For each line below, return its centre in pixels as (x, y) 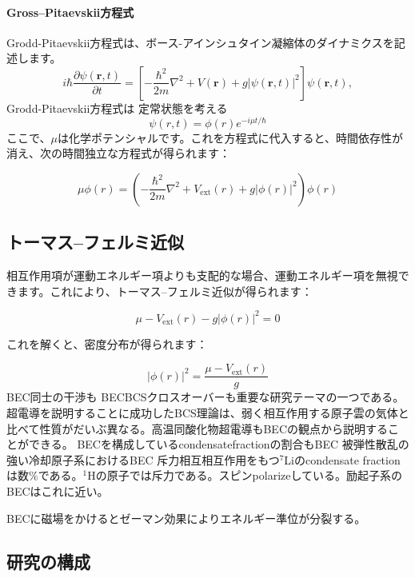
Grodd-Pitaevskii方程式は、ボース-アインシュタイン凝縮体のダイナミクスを (200, 42)
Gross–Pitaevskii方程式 (70, 12)
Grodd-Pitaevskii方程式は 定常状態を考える (117, 108)
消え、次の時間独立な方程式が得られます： (118, 153)
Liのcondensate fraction (342, 459)
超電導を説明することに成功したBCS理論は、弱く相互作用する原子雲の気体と (208, 412)
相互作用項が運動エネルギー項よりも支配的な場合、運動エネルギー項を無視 (202, 275)
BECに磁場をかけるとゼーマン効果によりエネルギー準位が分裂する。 (186, 518)
